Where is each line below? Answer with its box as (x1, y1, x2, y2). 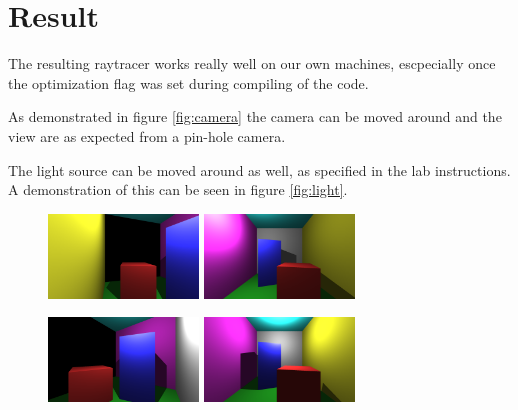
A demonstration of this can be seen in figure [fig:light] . (8, 179, 348, 200)
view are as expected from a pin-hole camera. (8, 125, 286, 146)
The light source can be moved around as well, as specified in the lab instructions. (8, 159, 511, 180)
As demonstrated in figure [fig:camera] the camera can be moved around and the (8, 106, 502, 127)
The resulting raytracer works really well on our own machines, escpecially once (8, 53, 496, 74)
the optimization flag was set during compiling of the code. (8, 72, 369, 93)
